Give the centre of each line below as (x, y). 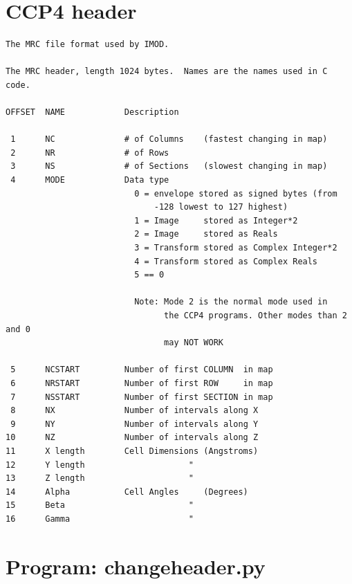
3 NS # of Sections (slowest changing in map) (169, 166)
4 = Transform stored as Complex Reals (226, 261)
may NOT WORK (194, 343)
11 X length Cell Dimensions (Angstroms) (132, 451)
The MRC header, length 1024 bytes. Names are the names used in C (167, 72)
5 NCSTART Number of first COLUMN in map (142, 370)
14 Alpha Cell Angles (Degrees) (127, 492)
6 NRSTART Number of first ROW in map (142, 383)
